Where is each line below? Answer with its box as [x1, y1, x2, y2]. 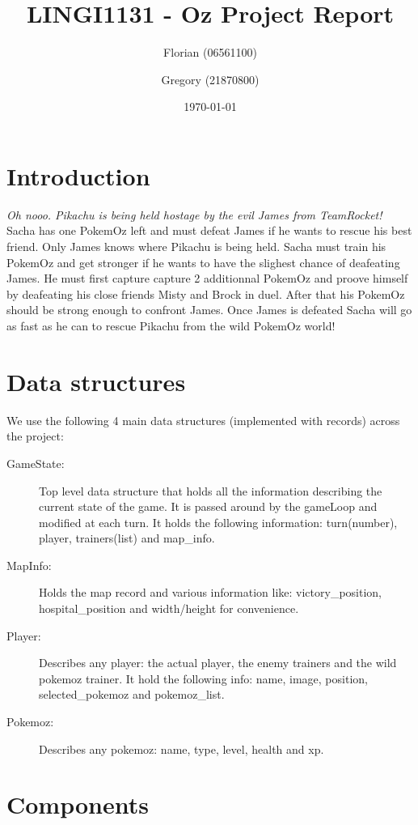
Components [6, 788, 149, 821]
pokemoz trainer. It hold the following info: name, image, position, [39, 670, 368, 687]
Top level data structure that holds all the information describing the [39, 482, 382, 499]
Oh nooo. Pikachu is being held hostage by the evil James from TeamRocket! [6, 206, 382, 223]
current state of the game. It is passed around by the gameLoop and [39, 498, 378, 515]
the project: [6, 427, 64, 444]
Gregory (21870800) [161, 70, 260, 87]
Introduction [6, 159, 150, 192]
